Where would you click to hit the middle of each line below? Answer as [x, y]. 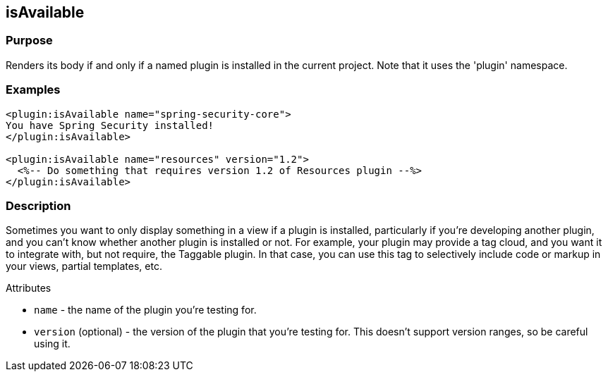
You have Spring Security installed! [110, 125]
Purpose [29, 41]
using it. [52, 344]
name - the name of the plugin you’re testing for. [145, 310]
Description [38, 205]
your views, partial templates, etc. [84, 266]
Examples [33, 90]
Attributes [29, 288]
